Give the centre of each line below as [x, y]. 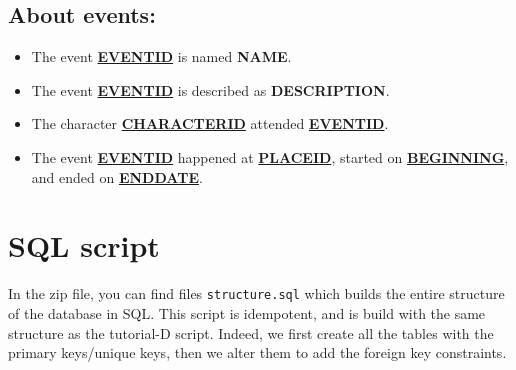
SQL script [84, 245]
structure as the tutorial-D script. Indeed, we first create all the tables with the [251, 332]
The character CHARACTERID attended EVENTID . [210, 123]
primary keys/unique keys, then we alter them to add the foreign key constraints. [257, 352]
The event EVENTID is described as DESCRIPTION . [210, 89]
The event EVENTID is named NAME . [161, 56]
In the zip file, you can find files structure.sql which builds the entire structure [256, 293]
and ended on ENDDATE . [117, 176]
